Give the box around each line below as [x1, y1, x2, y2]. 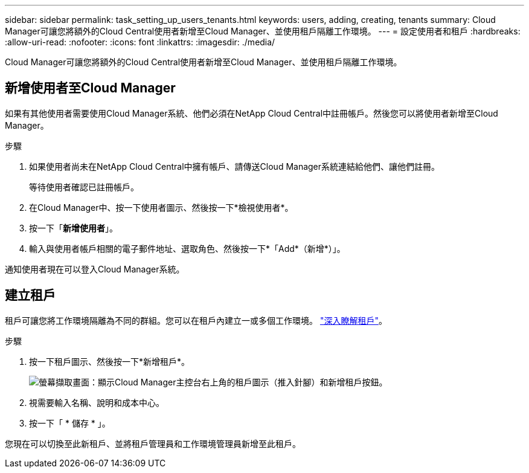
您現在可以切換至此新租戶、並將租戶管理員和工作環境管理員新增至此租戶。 [5, 438, 301, 449]
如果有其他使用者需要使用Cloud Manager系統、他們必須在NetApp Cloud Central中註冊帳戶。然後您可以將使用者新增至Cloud [5, 108, 498, 118]
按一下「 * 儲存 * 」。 [29, 417, 111, 428]
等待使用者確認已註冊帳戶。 [29, 181, 139, 192]
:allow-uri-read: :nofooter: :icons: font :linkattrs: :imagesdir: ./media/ [5, 37, 275, 47]
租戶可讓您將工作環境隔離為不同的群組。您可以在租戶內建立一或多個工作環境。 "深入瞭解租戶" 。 [5, 315, 387, 326]
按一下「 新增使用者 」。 [29, 222, 118, 233]
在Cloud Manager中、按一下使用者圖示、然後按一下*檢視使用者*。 [29, 202, 293, 213]
